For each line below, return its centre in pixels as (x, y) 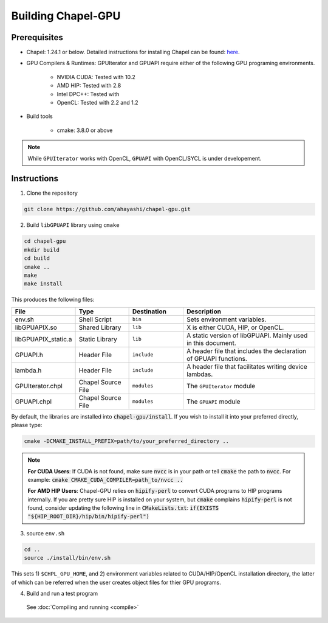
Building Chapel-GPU (66, 16)
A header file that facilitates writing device (247, 366)
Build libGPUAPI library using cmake (73, 225)
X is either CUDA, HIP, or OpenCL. (235, 327)
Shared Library (100, 327)
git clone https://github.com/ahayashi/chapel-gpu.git (107, 209)
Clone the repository (52, 193)
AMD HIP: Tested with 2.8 (89, 86)
